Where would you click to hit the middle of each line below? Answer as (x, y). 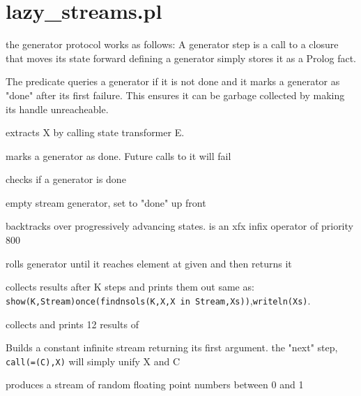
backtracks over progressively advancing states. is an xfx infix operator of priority (179, 226)
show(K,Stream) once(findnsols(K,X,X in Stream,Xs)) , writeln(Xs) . (158, 300)
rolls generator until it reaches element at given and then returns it (149, 263)
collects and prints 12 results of (72, 324)
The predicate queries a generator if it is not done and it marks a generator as (173, 81)
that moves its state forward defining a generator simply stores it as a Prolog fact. (181, 58)
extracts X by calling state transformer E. (95, 132)
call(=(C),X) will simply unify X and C (93, 361)
